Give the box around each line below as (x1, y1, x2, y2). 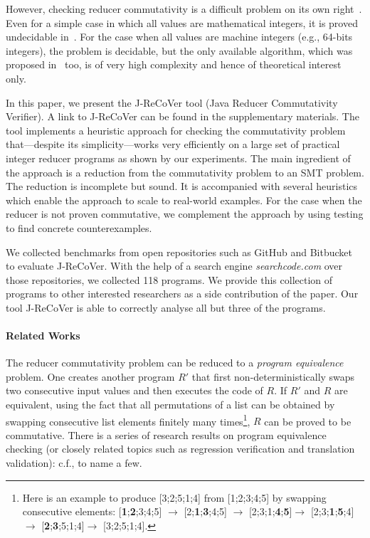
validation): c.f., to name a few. (6, 455, 142, 470)
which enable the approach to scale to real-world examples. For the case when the (6, 192, 362, 207)
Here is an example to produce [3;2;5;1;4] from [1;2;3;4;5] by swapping (22, 490, 327, 505)
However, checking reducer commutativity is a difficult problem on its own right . (6, 1, 362, 16)
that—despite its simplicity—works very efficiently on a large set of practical (6, 137, 340, 152)
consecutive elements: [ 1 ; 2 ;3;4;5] (22, 504, 162, 519)
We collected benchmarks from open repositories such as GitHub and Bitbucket (6, 244, 352, 259)
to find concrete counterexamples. (6, 220, 152, 235)
